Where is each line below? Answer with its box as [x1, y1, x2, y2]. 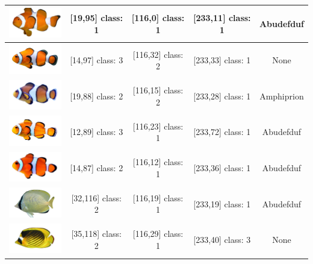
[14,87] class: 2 [70, 162, 123, 174]
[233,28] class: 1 [193, 89, 251, 102]
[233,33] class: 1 [193, 54, 251, 66]
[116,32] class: [132, 48, 184, 60]
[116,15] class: [132, 84, 184, 96]
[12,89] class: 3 [70, 125, 123, 138]
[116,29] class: [132, 227, 184, 240]
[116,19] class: [132, 191, 184, 204]
